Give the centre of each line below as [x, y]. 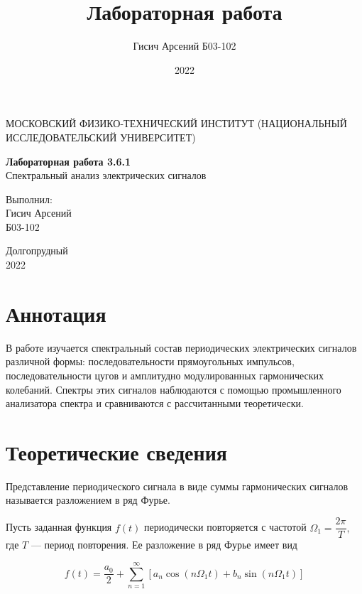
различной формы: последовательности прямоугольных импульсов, [150, 361]
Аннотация [56, 313]
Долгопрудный [37, 250]
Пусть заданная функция [59, 527]
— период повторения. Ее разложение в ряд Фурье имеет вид [164, 545]
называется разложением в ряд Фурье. [88, 500]
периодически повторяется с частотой [225, 527]
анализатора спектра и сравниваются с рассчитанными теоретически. [155, 403]
